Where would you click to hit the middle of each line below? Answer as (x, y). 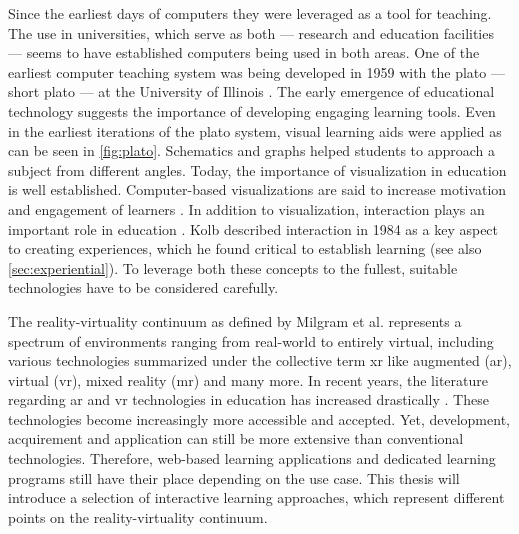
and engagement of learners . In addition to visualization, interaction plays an (246, 208)
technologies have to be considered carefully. (143, 287)
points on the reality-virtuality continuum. (138, 516)
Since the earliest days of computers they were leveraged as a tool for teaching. (250, 13)
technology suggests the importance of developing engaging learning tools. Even (252, 110)
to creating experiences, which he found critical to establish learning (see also (245, 248)
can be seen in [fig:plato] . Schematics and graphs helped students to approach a (251, 150)
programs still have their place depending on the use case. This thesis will (234, 477)
